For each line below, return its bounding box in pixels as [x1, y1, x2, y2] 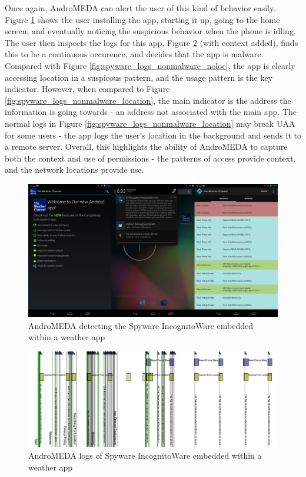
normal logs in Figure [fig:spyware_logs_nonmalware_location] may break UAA [5, 117, 295, 129]
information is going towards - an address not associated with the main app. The [5, 106, 297, 118]
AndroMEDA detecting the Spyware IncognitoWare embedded [28, 319, 254, 331]
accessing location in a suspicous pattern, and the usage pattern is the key [5, 71, 272, 83]
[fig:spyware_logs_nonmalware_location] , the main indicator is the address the [5, 94, 291, 106]
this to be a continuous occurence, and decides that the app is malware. [5, 48, 264, 60]
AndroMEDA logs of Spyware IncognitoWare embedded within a [28, 449, 262, 462]
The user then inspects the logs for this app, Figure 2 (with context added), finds [5, 36, 298, 48]
